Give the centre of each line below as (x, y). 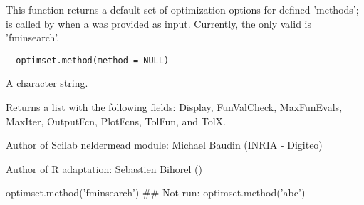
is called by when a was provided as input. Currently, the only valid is (159, 23)
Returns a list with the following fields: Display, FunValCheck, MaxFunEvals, (174, 107)
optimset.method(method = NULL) (93, 60)
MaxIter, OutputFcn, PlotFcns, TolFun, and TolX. (116, 121)
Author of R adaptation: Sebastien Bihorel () (104, 168)
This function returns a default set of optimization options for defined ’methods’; (182, 9)
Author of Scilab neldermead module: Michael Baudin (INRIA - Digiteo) (164, 145)
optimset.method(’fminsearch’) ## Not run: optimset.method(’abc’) (156, 193)
